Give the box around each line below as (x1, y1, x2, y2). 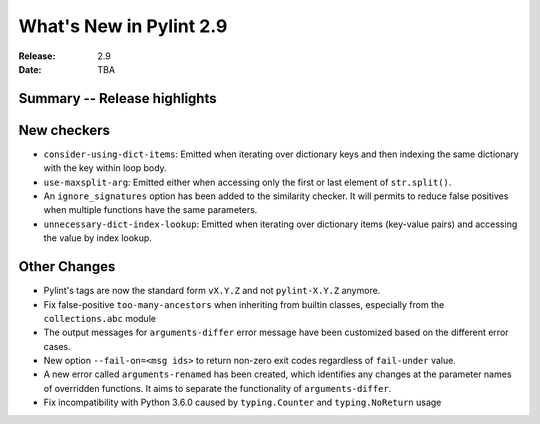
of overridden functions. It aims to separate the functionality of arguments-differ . (43, 382, 392, 394)
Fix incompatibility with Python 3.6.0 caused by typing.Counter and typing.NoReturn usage (43, 396, 442, 409)
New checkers (18, 121, 110, 139)
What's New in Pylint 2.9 (18, 15, 228, 37)
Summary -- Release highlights (18, 90, 217, 107)
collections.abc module (43, 312, 157, 324)
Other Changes (18, 258, 116, 275)
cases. (43, 340, 71, 352)
